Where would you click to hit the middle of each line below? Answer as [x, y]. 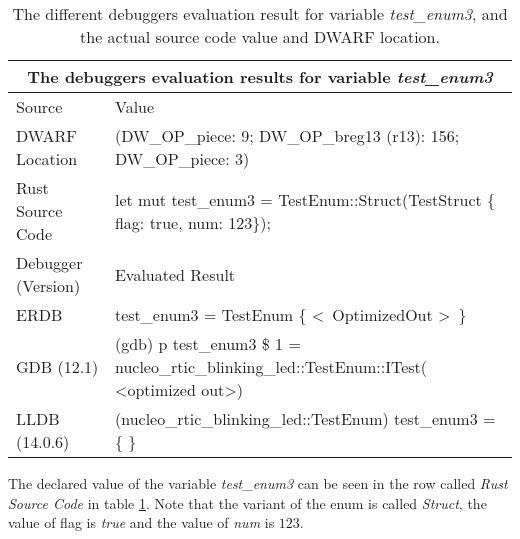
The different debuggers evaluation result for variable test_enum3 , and [260, 13]
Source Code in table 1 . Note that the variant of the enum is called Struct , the [247, 502]
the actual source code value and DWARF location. [260, 36]
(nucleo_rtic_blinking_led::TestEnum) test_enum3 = [305, 418]
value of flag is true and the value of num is [141, 522]
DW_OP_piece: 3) [182, 158]
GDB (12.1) [57, 366]
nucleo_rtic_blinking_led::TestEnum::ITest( [271, 366]
